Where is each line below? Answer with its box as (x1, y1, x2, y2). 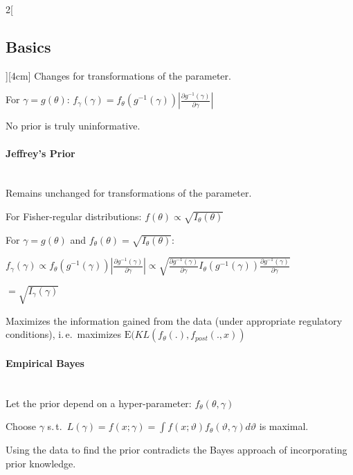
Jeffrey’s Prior (6, 145, 75, 160)
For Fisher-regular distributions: (6, 208, 142, 223)
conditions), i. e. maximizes (6, 327, 121, 341)
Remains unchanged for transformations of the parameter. (6, 186, 252, 200)
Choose (6, 419, 37, 433)
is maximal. (259, 419, 309, 433)
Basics (6, 35, 51, 57)
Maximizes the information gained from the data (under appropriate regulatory (6, 313, 343, 328)
